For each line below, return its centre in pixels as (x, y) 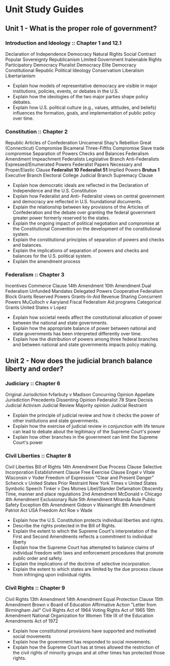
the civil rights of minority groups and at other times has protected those (89, 652)
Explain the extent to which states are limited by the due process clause (88, 569)
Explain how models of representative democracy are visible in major (85, 85)
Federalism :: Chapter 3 (35, 275)
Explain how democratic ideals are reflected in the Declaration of (80, 185)
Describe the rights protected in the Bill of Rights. (64, 526)
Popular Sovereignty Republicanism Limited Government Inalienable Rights (83, 59)
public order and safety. (38, 558)
